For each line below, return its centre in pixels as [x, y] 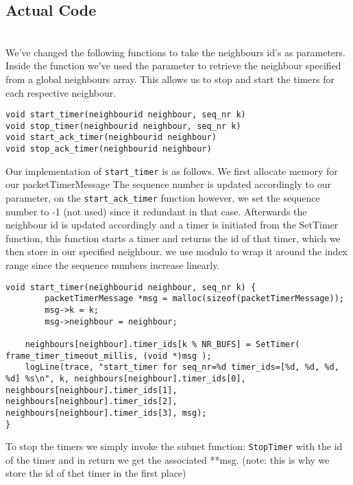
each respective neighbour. [61, 92]
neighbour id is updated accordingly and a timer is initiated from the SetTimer [172, 225]
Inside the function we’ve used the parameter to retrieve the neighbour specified [173, 66]
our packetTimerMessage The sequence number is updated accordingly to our [168, 184]
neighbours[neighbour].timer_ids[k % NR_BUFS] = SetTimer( [162, 344]
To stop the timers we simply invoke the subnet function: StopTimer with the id [174, 446]
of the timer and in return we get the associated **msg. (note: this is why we [168, 459]
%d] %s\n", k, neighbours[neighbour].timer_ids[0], [126, 378]
